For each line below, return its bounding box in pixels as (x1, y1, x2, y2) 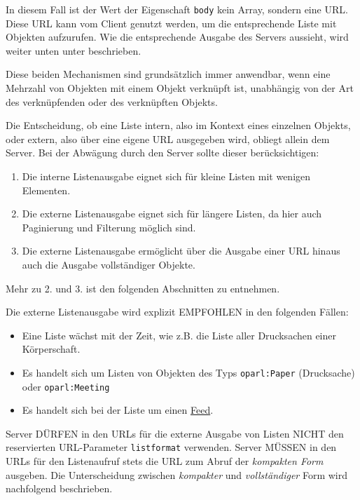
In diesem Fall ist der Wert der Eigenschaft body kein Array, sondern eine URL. (6, 2, 348, 16)
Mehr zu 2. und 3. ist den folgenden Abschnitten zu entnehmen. (6, 281, 280, 295)
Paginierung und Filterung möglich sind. (22, 219, 196, 234)
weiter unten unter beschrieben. (6, 43, 141, 58)
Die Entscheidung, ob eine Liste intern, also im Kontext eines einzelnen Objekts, (6, 118, 351, 133)
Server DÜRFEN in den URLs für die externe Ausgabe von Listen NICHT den (6, 426, 344, 440)
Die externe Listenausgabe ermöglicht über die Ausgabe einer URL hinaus (22, 243, 340, 258)
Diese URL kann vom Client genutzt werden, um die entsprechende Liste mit (6, 15, 337, 30)
